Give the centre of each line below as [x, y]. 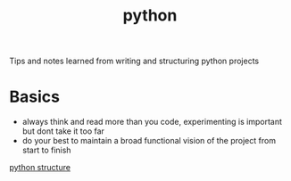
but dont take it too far [63, 131]
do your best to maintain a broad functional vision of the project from [149, 141]
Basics [35, 97]
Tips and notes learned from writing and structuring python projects [134, 61]
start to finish [46, 150]
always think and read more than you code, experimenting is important [152, 122]
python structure [40, 168]
